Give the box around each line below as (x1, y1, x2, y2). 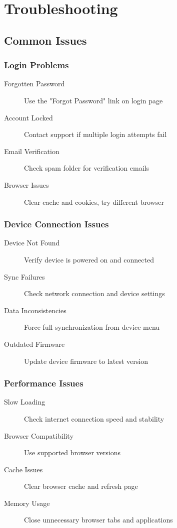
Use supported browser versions (24, 447, 121, 458)
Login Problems (4, 59, 69, 71)
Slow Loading (4, 397, 45, 407)
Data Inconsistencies (4, 305, 66, 315)
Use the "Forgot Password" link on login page (24, 95, 163, 105)
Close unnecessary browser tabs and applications (24, 514, 173, 525)
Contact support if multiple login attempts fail (24, 129, 167, 140)
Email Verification (4, 146, 59, 156)
